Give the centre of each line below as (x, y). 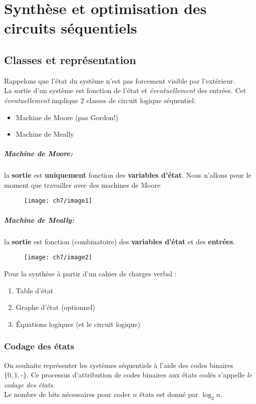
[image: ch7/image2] (58, 258)
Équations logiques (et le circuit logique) (78, 324)
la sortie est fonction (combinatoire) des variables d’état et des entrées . (119, 241)
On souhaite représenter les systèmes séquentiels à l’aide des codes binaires (119, 365)
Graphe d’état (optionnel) (55, 307)
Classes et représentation (70, 59)
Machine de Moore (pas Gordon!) (67, 117)
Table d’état (35, 290)
